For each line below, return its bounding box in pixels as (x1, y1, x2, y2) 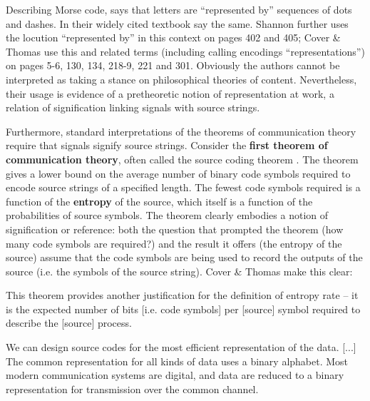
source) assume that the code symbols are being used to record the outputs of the (6, 250, 363, 265)
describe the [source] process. (6, 315, 132, 330)
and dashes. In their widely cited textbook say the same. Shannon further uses (6, 16, 349, 31)
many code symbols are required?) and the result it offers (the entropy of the (6, 235, 342, 250)
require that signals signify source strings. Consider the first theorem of (6, 138, 328, 153)
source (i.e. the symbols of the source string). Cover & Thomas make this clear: (6, 263, 353, 278)
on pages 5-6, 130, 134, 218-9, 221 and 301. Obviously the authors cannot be (6, 58, 340, 73)
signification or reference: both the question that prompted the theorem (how (6, 221, 344, 236)
